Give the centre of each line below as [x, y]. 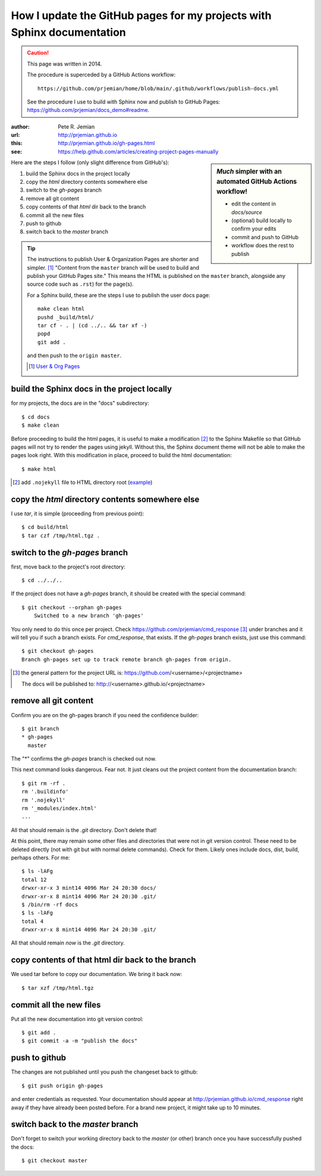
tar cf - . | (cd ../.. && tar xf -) [93, 325]
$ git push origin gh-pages [62, 1086]
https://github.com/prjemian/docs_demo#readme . [88, 110]
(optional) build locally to [262, 221]
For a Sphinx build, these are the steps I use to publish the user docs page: [119, 295]
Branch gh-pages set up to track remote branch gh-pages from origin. [127, 659]
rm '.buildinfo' [45, 792]
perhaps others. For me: [41, 858]
